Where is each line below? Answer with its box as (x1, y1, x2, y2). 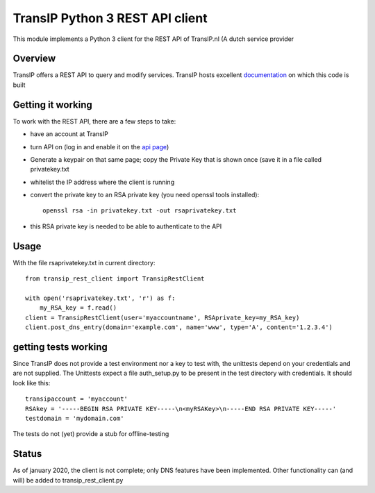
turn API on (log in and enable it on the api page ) (30, 142, 169, 151)
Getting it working (12, 99, 93, 110)
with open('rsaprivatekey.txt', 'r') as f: (25, 294, 176, 302)
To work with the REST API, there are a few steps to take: (12, 117, 176, 125)
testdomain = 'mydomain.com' (25, 414, 124, 422)
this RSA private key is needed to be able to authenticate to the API (30, 222, 222, 231)
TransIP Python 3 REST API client (12, 10, 208, 26)
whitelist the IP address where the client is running (30, 178, 175, 186)
